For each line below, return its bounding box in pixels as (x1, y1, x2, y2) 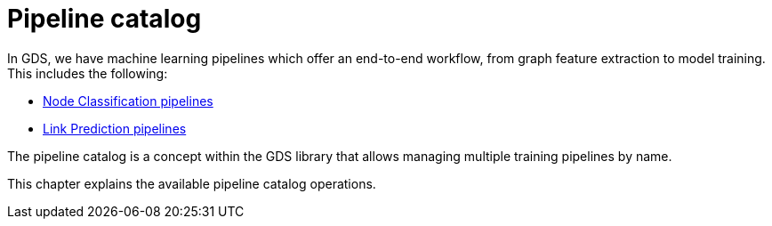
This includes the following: (7, 65, 168, 81)
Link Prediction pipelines (43, 120, 187, 136)
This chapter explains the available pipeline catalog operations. (7, 175, 376, 191)
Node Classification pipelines (43, 93, 213, 109)
